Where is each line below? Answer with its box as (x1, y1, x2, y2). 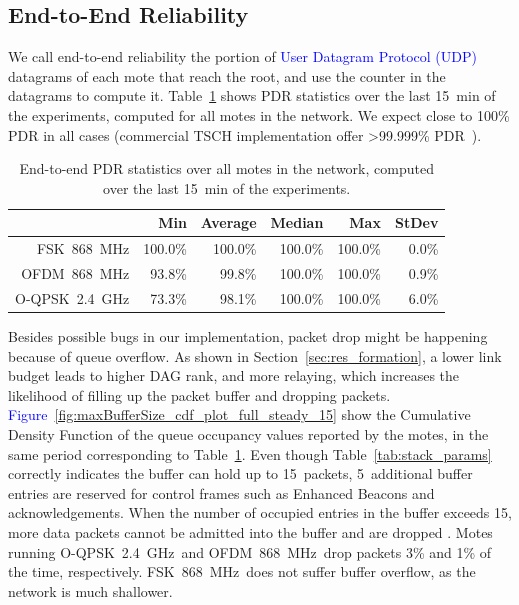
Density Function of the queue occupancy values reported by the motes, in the (8, 423, 489, 444)
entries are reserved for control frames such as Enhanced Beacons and (8, 482, 435, 503)
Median (270, 212, 324, 233)
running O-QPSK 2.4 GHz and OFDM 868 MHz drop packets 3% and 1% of (8, 541, 492, 562)
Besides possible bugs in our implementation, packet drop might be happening (8, 325, 488, 346)
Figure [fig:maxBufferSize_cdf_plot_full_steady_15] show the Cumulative (8, 404, 471, 425)
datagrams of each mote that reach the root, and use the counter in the (8, 65, 446, 86)
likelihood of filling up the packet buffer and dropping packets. (8, 384, 391, 405)
